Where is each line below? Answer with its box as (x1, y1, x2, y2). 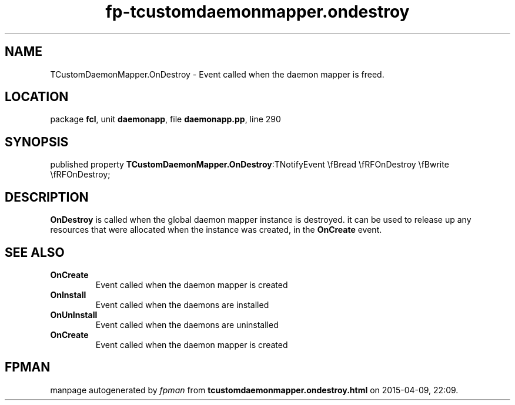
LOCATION (5, 89, 69, 105)
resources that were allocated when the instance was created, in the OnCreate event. (50, 225, 382, 235)
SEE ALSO (5, 245, 65, 260)
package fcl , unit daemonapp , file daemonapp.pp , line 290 (50, 114, 281, 125)
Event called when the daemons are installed (95, 299, 269, 310)
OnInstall (50, 289, 86, 300)
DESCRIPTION (5, 189, 89, 205)
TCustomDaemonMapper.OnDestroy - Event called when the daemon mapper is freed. (50, 69, 384, 79)
